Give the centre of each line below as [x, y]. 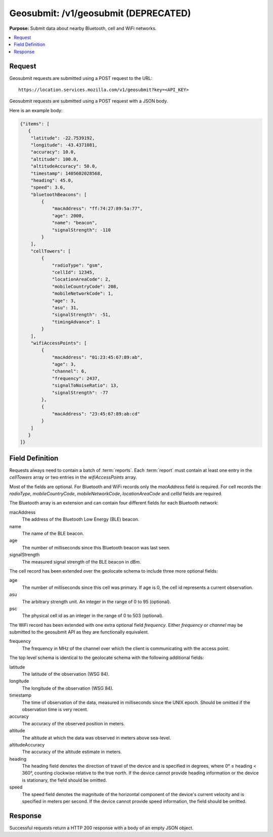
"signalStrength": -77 [80, 392]
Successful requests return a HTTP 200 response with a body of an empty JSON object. [102, 828]
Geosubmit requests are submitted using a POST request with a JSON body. [89, 101]
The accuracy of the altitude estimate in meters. [72, 752]
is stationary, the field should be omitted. [64, 780]
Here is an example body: [36, 110]
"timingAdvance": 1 [76, 322]
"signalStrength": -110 [81, 230]
